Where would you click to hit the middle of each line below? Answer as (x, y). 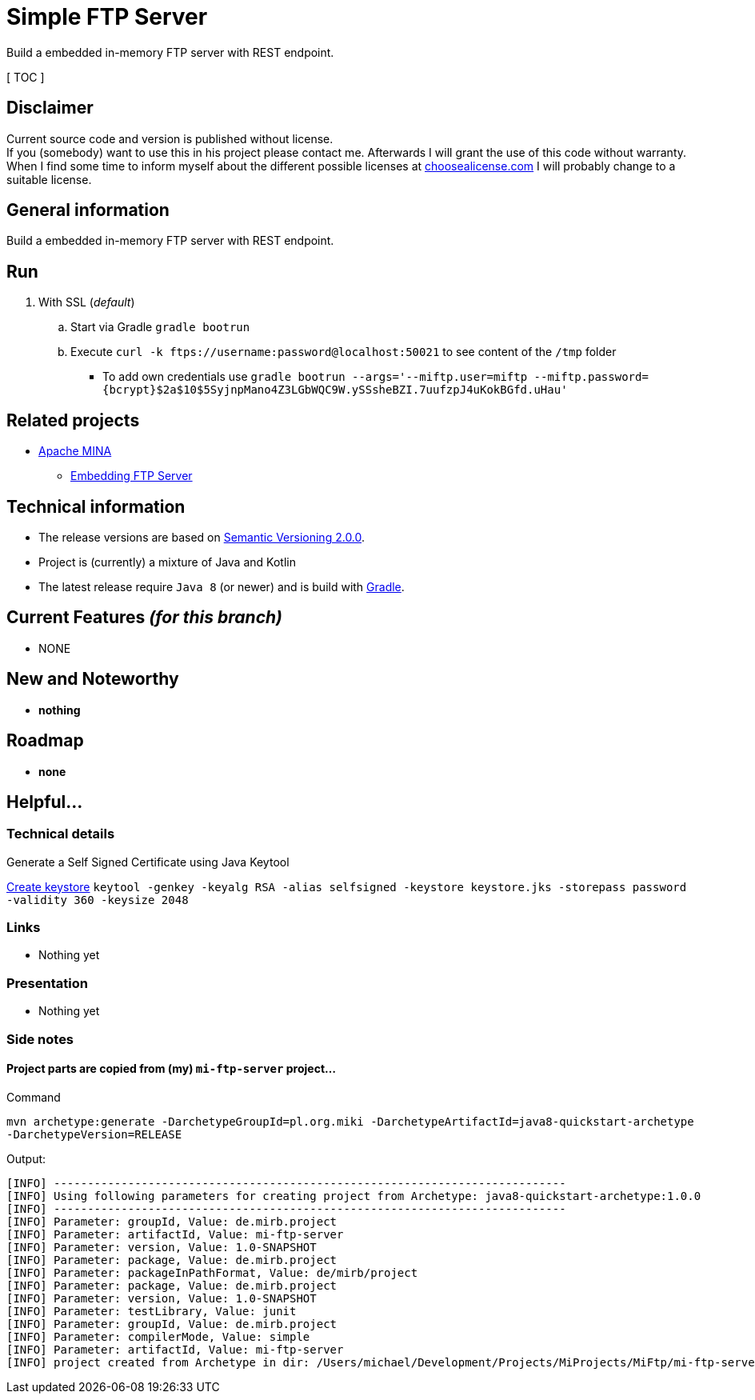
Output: (26, 1158)
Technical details (61, 834)
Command (34, 1097)
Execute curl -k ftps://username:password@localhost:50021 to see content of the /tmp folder (344, 352)
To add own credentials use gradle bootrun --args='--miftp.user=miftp (315, 377)
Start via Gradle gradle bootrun (160, 327)
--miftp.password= (591, 377)
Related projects (73, 420)
